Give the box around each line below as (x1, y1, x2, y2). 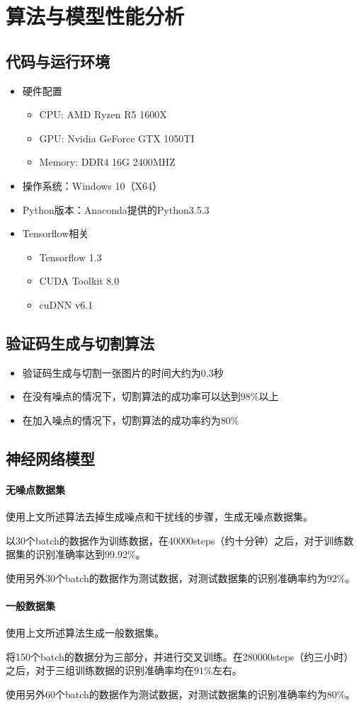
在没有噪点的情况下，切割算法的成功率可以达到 (22, 389, 241, 404)
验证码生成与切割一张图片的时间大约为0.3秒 (22, 365, 224, 380)
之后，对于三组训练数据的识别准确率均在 (6, 663, 194, 678)
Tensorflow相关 (22, 226, 89, 241)
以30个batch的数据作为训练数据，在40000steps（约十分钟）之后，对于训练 (6, 533, 344, 547)
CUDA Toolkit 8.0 (39, 273, 120, 288)
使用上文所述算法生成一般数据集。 (6, 625, 164, 640)
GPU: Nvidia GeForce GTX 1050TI (39, 130, 195, 145)
